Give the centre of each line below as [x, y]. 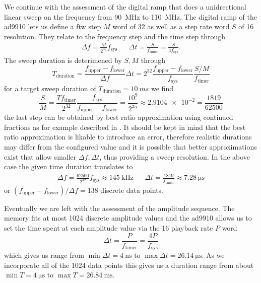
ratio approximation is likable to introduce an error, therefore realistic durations [128, 137]
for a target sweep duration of [50, 88]
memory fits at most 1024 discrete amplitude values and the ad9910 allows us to [128, 218]
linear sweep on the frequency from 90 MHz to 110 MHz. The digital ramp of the [130, 16]
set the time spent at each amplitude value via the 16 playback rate [109, 228]
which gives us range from [44, 255]
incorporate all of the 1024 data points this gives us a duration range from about [129, 265]
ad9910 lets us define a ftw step [53, 26]
